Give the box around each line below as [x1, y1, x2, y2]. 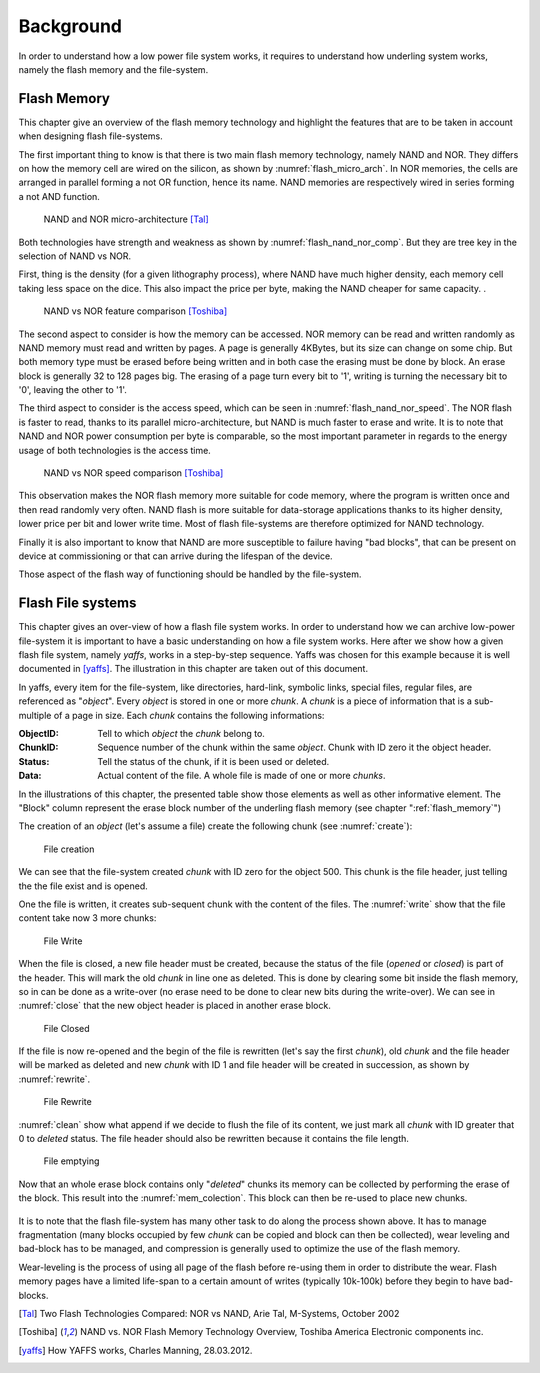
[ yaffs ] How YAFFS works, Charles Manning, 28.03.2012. [18, 1344, 253, 1356]
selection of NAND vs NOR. [18, 250, 132, 262]
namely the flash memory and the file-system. [18, 63, 209, 75]
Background [18, 15, 122, 37]
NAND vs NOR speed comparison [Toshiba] [43, 467, 224, 479]
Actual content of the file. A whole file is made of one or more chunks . [97, 770, 386, 782]
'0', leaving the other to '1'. [18, 384, 127, 396]
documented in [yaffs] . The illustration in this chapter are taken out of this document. [18, 663, 369, 675]
